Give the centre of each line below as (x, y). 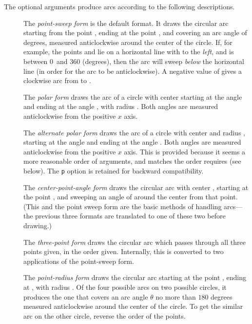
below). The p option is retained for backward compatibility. (114, 170)
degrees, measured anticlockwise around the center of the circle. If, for (128, 42)
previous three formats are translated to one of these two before (130, 216)
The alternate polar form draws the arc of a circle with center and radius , (134, 132)
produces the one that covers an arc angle (86, 296)
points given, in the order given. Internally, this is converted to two (124, 251)
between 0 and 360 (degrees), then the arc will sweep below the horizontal (134, 61)
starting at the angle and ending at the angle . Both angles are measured (132, 142)
